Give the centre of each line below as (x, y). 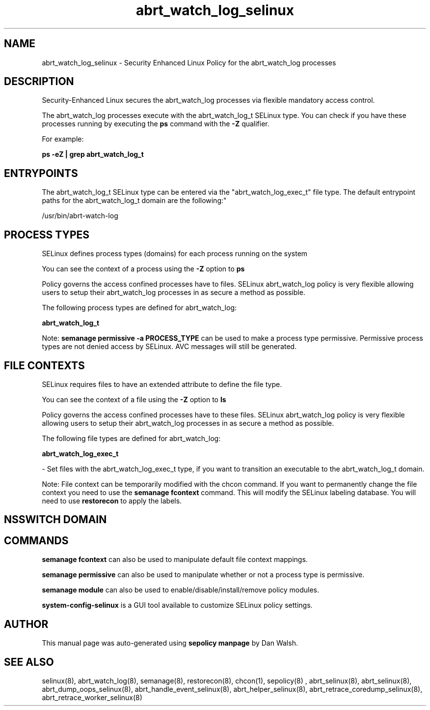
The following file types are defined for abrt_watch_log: (131, 438)
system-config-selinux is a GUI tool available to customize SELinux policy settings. (177, 605)
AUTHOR (26, 624)
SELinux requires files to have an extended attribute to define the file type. (162, 384)
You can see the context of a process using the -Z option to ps (143, 269)
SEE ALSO (29, 662)
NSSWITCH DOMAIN (55, 520)
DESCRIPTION (39, 82)
